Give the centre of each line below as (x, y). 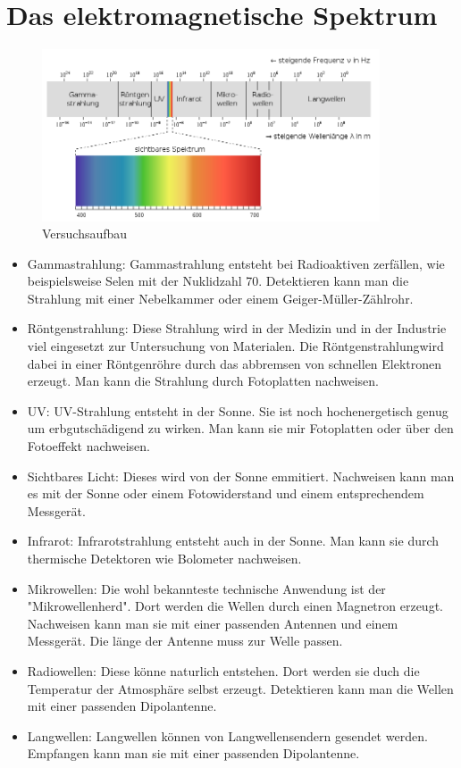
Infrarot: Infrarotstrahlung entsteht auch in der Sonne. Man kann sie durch (233, 541)
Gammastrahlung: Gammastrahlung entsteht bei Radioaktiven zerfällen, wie (236, 263)
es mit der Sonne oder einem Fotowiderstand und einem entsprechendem (226, 493)
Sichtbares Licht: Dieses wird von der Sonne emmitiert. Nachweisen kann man (241, 476)
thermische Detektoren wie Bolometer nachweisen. (164, 558)
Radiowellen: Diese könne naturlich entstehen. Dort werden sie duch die (223, 670)
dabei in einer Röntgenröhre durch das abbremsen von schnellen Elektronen (235, 363)
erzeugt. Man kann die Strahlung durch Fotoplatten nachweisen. (203, 381)
